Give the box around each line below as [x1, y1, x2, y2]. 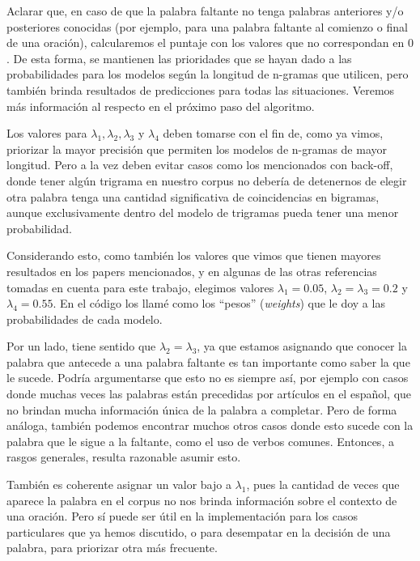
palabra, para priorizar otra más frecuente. [6, 539, 218, 556]
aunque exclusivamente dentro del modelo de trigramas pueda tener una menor [6, 204, 399, 221]
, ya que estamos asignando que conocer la [197, 338, 407, 355]
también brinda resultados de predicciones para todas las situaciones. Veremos [6, 81, 395, 98]
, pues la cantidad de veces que [246, 476, 400, 493]
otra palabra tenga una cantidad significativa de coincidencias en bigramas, [6, 188, 380, 205]
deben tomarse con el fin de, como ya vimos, [163, 125, 384, 142]
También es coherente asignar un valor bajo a [6, 476, 231, 493]
